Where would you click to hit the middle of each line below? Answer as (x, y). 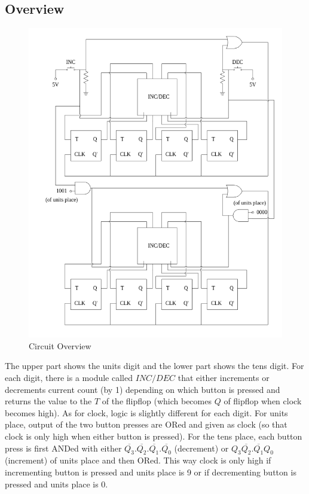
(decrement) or (201, 448)
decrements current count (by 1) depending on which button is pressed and (143, 389)
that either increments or (224, 377)
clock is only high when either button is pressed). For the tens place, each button (154, 436)
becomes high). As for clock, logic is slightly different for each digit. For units (146, 412)
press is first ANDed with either (63, 448)
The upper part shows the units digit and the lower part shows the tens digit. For (154, 366)
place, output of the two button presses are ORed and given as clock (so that (146, 424)
